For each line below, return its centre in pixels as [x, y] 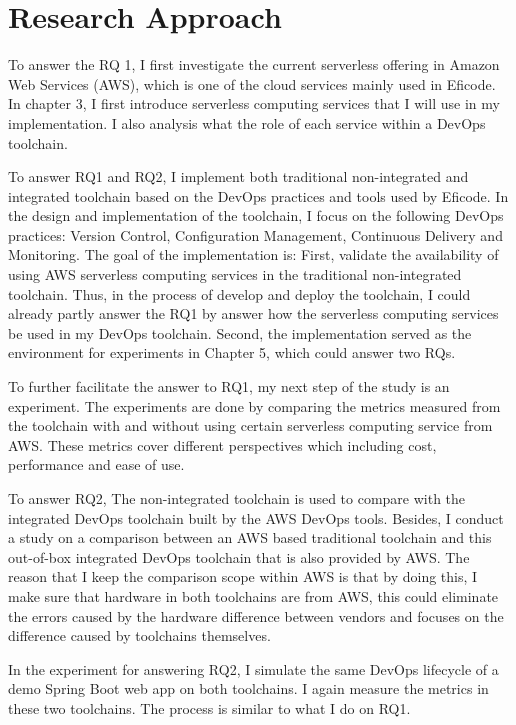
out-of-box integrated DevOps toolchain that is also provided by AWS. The [239, 556]
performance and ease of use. [96, 464]
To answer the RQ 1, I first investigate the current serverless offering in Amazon [254, 64]
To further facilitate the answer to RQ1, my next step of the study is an [229, 386]
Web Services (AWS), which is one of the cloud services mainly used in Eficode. [252, 83]
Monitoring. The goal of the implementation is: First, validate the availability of [253, 254]
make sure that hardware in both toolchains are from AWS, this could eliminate [253, 595]
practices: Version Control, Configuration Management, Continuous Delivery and [255, 234]
